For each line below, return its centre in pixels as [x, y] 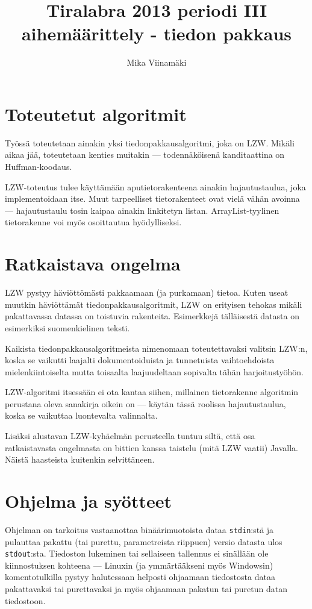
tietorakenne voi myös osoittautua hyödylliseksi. [93, 222]
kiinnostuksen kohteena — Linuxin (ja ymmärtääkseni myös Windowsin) [139, 565]
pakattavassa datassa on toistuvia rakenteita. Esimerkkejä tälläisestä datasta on [152, 316]
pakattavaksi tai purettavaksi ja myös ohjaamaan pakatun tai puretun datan [146, 589]
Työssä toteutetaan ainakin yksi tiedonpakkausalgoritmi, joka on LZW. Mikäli [150, 142]
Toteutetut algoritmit [96, 114]
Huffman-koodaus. [39, 167]
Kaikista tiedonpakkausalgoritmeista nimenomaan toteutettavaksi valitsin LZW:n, [156, 348]
